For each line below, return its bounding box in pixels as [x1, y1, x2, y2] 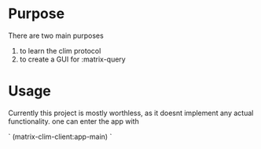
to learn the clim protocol [19, 46, 101, 55]
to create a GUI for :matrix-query [19, 54, 126, 64]
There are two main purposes [8, 31, 104, 40]
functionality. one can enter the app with [8, 116, 139, 126]
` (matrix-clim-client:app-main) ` [8, 132, 112, 141]
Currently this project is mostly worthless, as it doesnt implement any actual [8, 108, 254, 117]
